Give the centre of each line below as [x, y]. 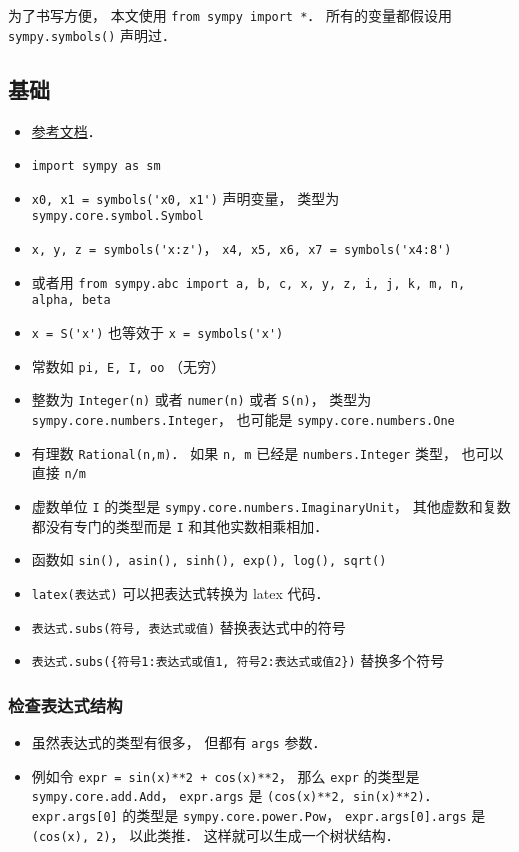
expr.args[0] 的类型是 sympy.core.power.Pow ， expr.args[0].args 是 [258, 815]
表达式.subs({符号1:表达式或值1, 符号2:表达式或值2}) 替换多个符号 [238, 660]
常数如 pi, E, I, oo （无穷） [128, 365]
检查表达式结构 [65, 704]
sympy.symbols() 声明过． [92, 34]
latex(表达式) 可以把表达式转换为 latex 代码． [180, 592]
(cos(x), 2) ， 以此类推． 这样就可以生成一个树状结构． [215, 834]
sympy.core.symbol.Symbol [117, 216]
